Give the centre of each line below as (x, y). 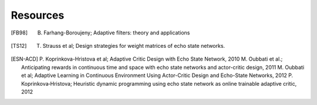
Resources (38, 15)
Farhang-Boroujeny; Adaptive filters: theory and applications (117, 33)
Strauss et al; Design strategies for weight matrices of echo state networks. (134, 45)
